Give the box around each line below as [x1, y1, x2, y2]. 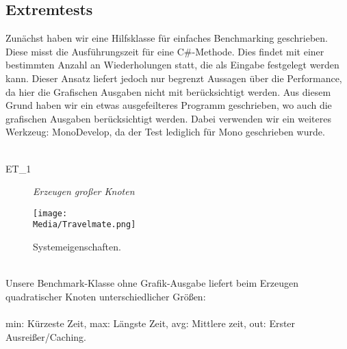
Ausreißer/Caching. [5, 329, 86, 344]
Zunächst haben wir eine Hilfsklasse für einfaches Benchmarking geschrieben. [5, 31, 328, 45]
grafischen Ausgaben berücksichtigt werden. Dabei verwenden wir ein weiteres [5, 111, 331, 125]
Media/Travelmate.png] [33, 220, 136, 230]
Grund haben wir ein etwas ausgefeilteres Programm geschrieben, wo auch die [5, 98, 332, 112]
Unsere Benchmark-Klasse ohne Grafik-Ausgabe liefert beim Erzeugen [5, 276, 298, 290]
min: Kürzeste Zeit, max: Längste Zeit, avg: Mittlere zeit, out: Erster [5, 316, 296, 331]
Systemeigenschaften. [33, 240, 121, 254]
